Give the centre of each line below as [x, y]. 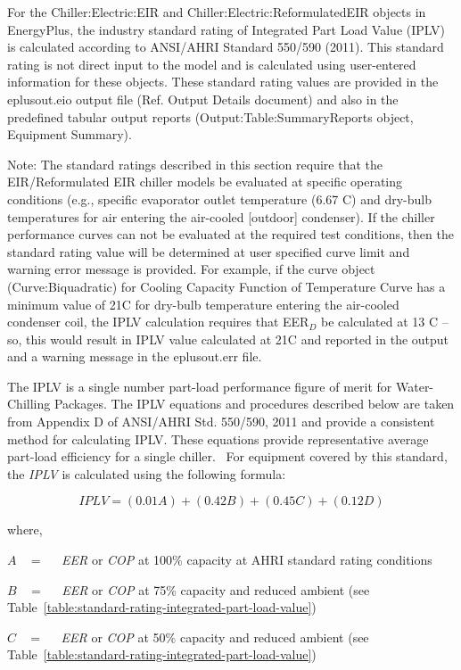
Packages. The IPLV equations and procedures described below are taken [254, 404]
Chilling [29, 404]
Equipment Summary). [70, 134]
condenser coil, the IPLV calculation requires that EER [158, 322]
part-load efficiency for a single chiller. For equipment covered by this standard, [227, 456]
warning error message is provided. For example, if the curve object [191, 269]
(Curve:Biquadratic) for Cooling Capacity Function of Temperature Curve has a [226, 286]
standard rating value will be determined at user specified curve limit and [209, 251]
